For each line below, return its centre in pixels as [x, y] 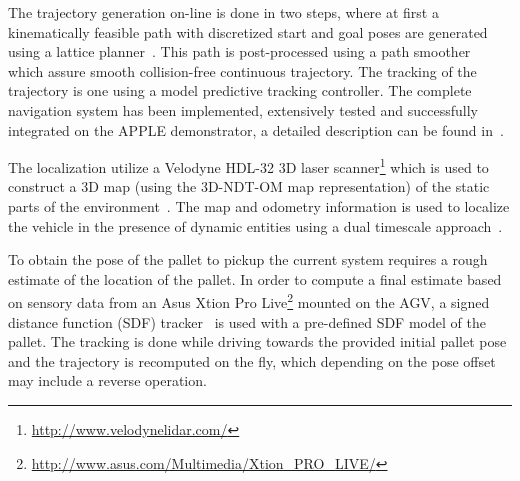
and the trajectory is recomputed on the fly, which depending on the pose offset [252, 360]
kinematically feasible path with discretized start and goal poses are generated [248, 31]
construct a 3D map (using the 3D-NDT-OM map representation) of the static [249, 186]
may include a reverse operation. [107, 380]
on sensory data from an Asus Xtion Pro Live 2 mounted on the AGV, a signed [249, 301]
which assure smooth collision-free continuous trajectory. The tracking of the [242, 70]
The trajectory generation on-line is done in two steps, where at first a [223, 12]
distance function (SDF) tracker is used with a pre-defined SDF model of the [247, 321]
